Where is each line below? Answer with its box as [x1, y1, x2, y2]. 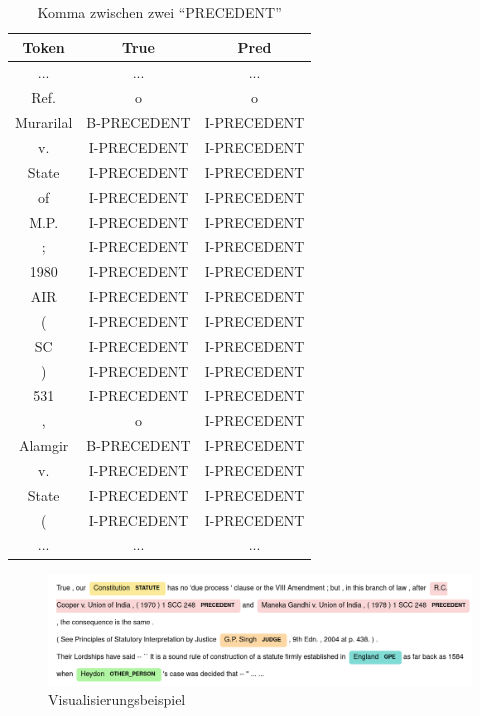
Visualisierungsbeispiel [48, 689, 186, 710]
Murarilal [15, 112, 73, 133]
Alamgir [18, 435, 69, 456]
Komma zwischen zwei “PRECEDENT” [37, 2, 282, 22]
